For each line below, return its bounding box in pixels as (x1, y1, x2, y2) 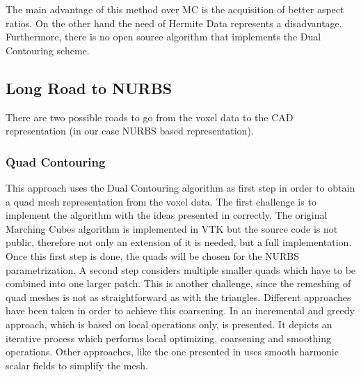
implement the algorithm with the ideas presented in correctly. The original (6, 208, 328, 222)
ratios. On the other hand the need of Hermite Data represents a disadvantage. (6, 15, 342, 30)
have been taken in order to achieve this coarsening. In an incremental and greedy (6, 303, 355, 318)
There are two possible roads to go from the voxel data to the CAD (6, 109, 294, 124)
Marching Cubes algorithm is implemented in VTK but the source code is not (6, 221, 338, 236)
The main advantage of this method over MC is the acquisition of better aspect (6, 2, 344, 16)
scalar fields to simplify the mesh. (6, 357, 148, 372)
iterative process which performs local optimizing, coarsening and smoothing (6, 330, 332, 345)
